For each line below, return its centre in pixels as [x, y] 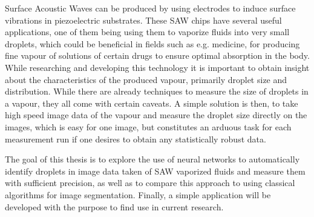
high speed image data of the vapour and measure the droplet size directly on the [156, 115]
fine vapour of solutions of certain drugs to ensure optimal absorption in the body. [157, 55]
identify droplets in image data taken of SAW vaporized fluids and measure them [155, 171]
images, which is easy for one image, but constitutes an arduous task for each [148, 126]
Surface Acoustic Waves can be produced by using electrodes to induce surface [150, 8]
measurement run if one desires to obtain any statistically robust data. [136, 139]
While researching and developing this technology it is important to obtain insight [157, 67]
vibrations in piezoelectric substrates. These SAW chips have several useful [143, 20]
